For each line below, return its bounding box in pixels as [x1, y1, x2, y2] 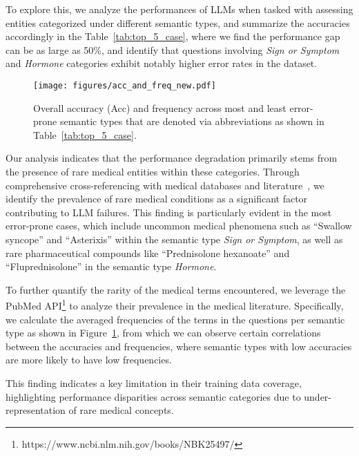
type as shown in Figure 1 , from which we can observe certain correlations [6, 325, 321, 340]
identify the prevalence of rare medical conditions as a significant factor [6, 191, 308, 206]
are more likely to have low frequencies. [6, 352, 172, 367]
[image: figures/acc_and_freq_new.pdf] [33, 80, 216, 91]
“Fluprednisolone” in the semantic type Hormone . [6, 259, 217, 274]
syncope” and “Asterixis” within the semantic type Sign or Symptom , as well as [6, 231, 343, 246]
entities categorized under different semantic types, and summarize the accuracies [6, 15, 350, 30]
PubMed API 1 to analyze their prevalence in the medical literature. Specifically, [6, 296, 344, 312]
